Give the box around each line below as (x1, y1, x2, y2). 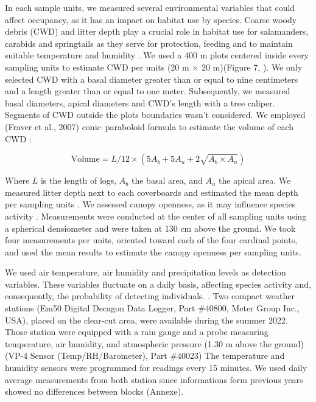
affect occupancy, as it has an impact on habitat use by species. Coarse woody (5, 13, 297, 26)
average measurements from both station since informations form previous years (5, 373, 303, 386)
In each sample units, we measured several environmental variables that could (5, 1, 295, 13)
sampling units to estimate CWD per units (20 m (5, 60, 189, 73)
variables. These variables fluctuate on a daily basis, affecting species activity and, (5, 277, 312, 290)
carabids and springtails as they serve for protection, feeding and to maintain (5, 36, 293, 49)
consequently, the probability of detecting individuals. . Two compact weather (5, 289, 295, 302)
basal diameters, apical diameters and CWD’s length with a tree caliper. (5, 96, 275, 109)
